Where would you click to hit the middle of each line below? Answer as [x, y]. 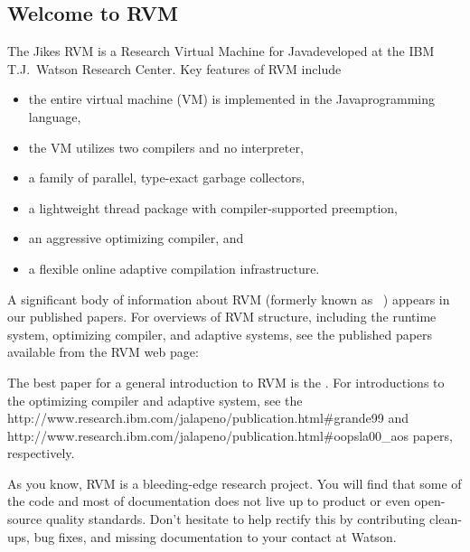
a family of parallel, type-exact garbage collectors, [167, 178]
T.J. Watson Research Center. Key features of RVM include [174, 68]
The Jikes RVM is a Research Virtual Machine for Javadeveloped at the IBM [221, 51]
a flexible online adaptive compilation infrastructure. [174, 268]
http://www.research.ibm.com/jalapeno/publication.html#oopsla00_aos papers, [230, 435]
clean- [446, 519]
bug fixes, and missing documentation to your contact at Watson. [215, 536]
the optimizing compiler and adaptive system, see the [155, 400]
